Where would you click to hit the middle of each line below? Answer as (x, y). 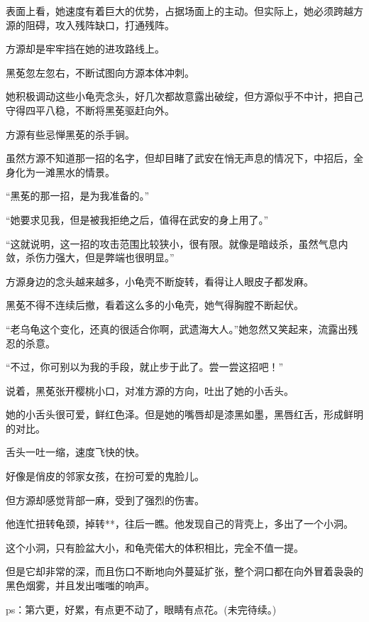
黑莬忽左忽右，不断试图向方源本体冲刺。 (100, 72)
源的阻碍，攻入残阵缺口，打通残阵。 (90, 24)
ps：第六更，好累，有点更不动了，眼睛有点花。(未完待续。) (141, 609)
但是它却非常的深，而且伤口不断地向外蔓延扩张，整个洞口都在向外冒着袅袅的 (184, 571)
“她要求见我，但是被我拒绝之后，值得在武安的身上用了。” (137, 219)
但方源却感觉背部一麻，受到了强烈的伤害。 (105, 500)
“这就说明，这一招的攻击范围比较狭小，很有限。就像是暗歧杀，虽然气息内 (177, 243)
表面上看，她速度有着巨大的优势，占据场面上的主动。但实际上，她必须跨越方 (184, 11)
